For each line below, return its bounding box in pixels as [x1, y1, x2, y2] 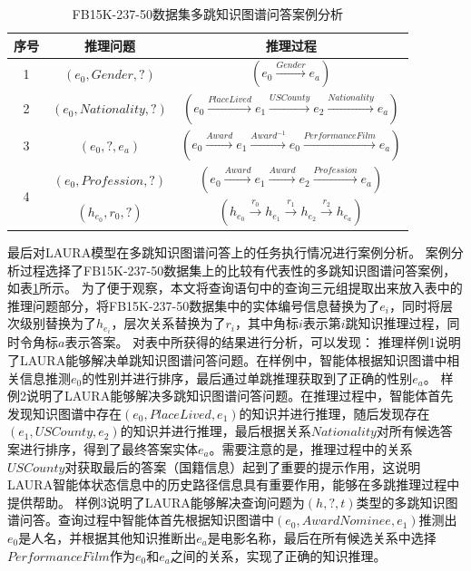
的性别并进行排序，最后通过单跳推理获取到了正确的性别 [82, 368, 413, 387]
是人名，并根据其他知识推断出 [18, 527, 197, 547]
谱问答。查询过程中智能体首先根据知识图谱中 [7, 510, 274, 529]
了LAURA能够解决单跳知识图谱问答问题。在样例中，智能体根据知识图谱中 [7, 351, 447, 369]
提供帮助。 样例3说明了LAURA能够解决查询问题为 [7, 492, 305, 511]
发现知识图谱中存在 [7, 403, 122, 422]
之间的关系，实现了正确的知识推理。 [170, 546, 387, 565]
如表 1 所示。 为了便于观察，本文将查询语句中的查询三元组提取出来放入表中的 [7, 278, 463, 297]
